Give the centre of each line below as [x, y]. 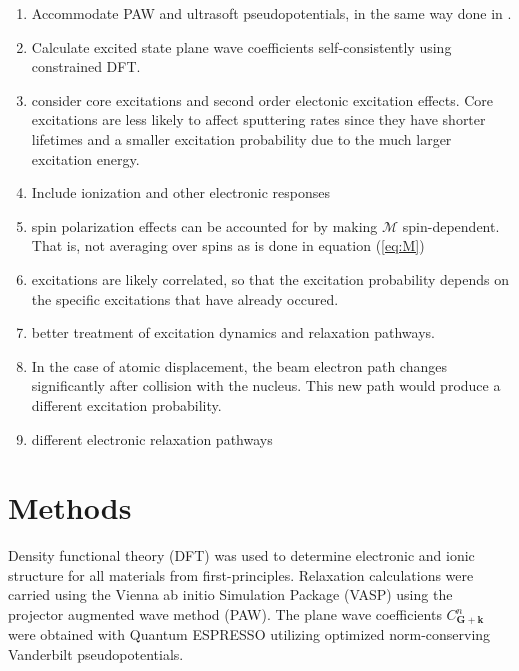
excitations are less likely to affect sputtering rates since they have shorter [258, 119]
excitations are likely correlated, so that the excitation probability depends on [270, 278]
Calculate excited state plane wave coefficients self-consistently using [241, 46]
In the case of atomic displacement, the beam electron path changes [239, 365]
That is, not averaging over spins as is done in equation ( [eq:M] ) [228, 245]
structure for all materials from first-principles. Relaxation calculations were [241, 574]
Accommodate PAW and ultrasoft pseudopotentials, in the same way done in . [271, 13]
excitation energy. [85, 158]
